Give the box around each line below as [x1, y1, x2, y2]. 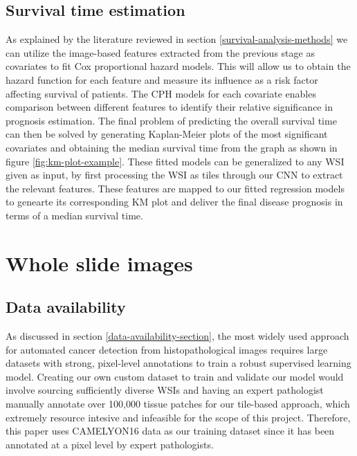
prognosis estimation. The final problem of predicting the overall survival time [6, 113, 337, 127]
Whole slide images [6, 248, 193, 277]
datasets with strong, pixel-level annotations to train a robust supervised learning [6, 356, 351, 370]
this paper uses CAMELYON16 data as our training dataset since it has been [6, 423, 335, 438]
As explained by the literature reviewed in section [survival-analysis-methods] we [6, 32, 348, 46]
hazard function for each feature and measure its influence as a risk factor [6, 72, 318, 86]
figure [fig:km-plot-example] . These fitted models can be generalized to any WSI [6, 154, 345, 168]
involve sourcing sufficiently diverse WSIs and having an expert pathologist [6, 383, 324, 397]
